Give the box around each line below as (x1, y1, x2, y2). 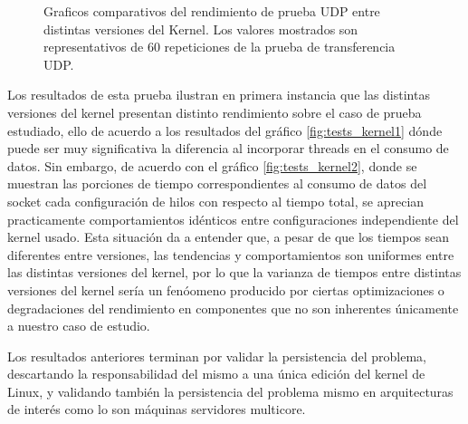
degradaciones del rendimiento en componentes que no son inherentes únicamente (7, 298, 459, 317)
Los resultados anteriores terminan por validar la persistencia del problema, (7, 346, 426, 365)
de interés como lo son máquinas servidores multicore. (7, 400, 306, 419)
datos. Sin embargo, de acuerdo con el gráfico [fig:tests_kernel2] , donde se (7, 156, 417, 175)
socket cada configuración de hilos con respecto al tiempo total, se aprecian (7, 191, 425, 210)
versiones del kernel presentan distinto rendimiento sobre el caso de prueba (7, 102, 422, 121)
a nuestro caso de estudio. (7, 316, 150, 335)
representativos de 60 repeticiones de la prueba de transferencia (43, 37, 396, 56)
